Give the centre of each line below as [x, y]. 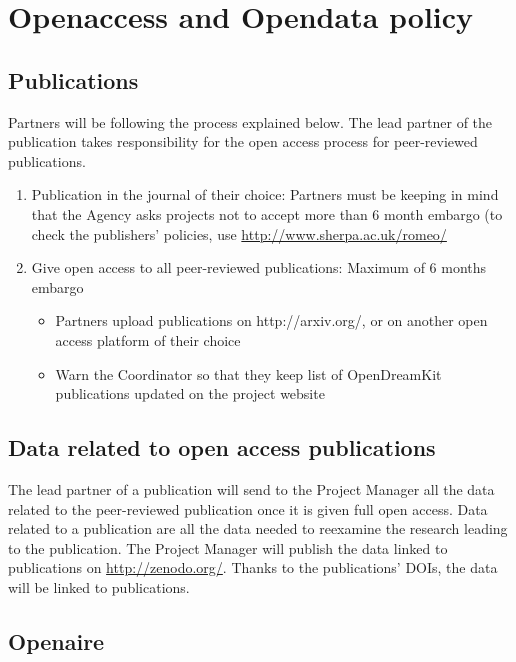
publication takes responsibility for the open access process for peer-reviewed [243, 141]
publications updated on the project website [190, 393]
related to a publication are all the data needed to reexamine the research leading [258, 528]
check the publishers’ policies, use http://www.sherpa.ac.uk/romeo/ [239, 233]
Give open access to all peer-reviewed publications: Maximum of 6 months [259, 267]
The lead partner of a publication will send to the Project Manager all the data [251, 488]
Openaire [56, 640]
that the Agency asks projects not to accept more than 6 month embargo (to [267, 213]
